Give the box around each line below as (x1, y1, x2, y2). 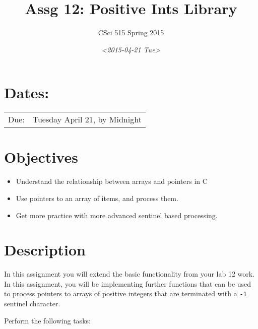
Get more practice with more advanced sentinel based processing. (16, 210, 218, 220)
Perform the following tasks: (4, 315, 91, 325)
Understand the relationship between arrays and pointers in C (16, 176, 208, 186)
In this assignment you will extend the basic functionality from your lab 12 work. (4, 269, 255, 279)
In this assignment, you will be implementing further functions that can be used (4, 278, 251, 289)
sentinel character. (4, 298, 60, 309)
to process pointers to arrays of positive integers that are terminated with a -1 (4, 288, 247, 299)
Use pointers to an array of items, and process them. (16, 192, 178, 203)
